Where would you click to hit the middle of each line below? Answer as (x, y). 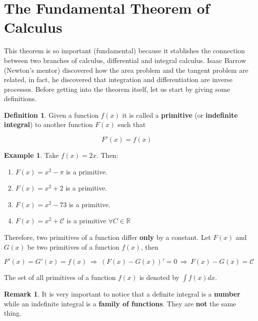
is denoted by (159, 277)
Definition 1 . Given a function (51, 115)
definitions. (20, 98)
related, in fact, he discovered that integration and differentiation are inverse (118, 79)
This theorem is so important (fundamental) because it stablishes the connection (125, 51)
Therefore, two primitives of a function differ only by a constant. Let (108, 237)
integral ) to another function (49, 124)
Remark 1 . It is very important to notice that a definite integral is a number (122, 294)
